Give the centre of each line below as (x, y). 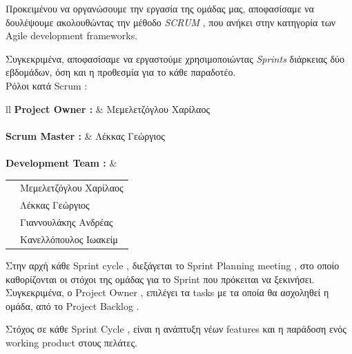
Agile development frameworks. (72, 35)
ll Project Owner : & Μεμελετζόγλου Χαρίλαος (108, 108)
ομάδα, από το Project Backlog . (72, 305)
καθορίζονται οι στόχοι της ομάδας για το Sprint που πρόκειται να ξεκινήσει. (160, 279)
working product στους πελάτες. (71, 342)
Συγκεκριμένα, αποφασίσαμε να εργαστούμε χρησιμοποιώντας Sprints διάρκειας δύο (175, 58)
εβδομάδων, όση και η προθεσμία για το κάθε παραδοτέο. (121, 72)
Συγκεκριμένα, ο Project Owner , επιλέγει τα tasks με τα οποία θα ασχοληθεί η (167, 292)
